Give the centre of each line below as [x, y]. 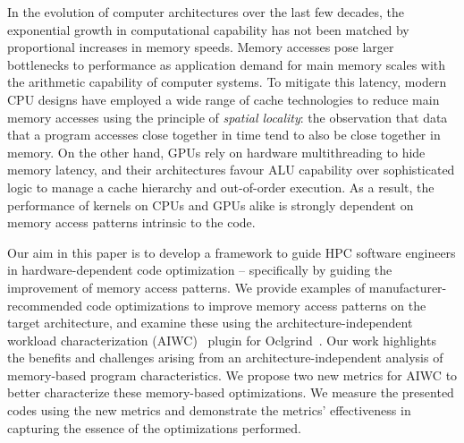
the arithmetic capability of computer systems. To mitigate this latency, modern [227, 82]
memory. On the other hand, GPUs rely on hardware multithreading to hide [216, 152]
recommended [45, 305]
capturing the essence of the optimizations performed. [154, 427]
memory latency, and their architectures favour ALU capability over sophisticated [231, 170]
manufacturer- [408, 287]
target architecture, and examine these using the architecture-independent [210, 323]
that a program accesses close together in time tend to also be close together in [224, 135]
